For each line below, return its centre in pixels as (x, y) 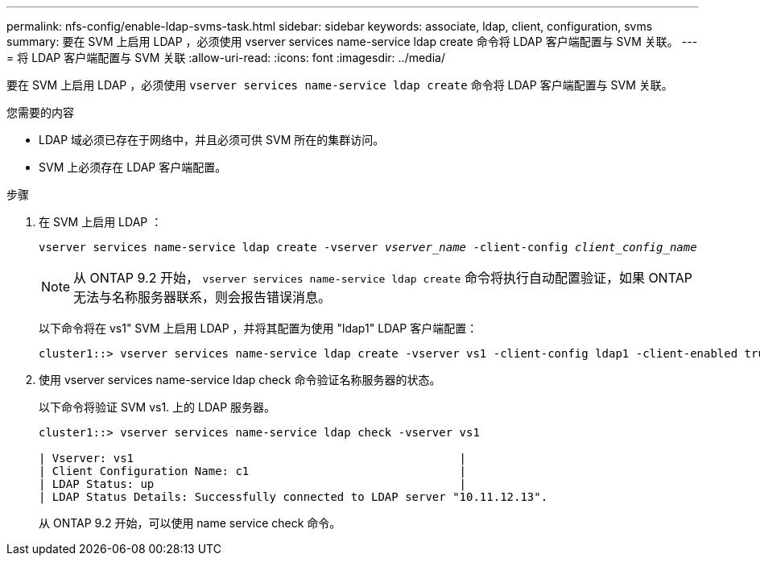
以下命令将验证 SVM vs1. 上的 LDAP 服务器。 (157, 407)
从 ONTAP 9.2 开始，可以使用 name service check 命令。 (190, 523)
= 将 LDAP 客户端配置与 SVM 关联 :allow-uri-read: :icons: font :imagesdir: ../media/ (226, 58)
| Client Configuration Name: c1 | (253, 471)
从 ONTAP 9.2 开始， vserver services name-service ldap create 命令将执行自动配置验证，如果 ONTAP (383, 278)
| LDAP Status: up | (253, 484)
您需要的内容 (40, 112)
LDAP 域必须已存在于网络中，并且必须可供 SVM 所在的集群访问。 (212, 140)
